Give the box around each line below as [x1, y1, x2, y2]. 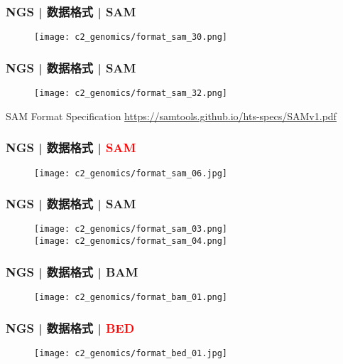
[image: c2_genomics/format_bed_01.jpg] [34, 348, 228, 358]
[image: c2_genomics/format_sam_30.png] [34, 32, 228, 43]
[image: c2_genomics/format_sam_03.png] [34, 224, 228, 235]
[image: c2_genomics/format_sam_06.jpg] [34, 168, 228, 178]
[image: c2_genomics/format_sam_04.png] [34, 236, 228, 247]
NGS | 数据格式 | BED [6, 318, 135, 336]
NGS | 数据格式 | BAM [6, 262, 138, 280]
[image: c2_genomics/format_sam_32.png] [34, 88, 228, 99]
